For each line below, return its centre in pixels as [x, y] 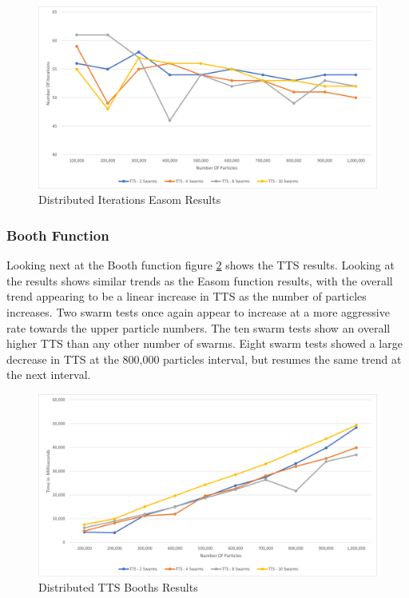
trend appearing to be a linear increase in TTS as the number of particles [187, 296]
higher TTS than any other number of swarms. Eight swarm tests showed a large [204, 343]
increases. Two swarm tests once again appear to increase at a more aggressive [198, 311]
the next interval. [49, 375]
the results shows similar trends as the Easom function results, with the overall [200, 280]
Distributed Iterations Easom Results [130, 199]
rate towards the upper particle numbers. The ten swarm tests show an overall [199, 327]
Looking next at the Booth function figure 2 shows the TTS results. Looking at [201, 265]
